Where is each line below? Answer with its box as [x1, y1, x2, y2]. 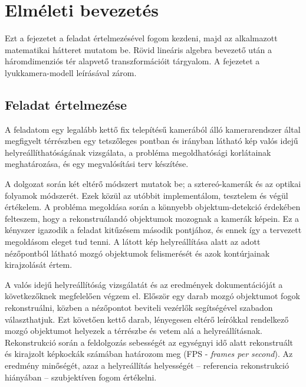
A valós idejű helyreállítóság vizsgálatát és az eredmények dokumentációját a [5, 278, 283, 290]
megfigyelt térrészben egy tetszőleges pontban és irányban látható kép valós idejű [5, 135, 298, 147]
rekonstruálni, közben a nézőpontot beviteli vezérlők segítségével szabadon [5, 301, 273, 314]
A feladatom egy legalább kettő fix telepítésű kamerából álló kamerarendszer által [5, 123, 301, 135]
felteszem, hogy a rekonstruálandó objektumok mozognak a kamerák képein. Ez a [5, 212, 300, 224]
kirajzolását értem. [5, 258, 73, 271]
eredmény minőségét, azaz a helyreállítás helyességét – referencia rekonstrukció [5, 359, 289, 371]
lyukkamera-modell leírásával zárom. [5, 66, 137, 78]
